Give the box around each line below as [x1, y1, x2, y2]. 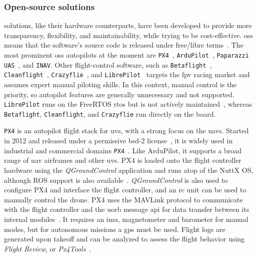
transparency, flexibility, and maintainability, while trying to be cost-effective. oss [4, 30, 253, 40]
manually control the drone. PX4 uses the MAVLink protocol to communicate [4, 194, 243, 204]
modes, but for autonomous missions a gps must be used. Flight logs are [4, 223, 225, 234]
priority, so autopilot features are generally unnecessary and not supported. [4, 89, 234, 99]
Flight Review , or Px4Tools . [4, 243, 91, 253]
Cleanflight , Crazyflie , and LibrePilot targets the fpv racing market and [4, 69, 250, 80]
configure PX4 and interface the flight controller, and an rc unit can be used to [4, 184, 246, 195]
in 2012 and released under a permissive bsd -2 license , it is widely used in [4, 135, 233, 146]
